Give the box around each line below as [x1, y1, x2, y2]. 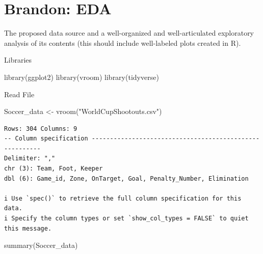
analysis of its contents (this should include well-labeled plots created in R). [4, 37, 241, 48]
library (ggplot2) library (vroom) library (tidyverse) [4, 71, 159, 82]
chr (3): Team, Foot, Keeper [4, 165, 103, 173]
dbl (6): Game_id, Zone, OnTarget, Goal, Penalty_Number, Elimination [4, 175, 249, 182]
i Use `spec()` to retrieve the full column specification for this [4, 194, 242, 202]
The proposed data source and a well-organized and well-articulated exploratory [4, 27, 254, 38]
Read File [4, 89, 35, 99]
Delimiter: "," [4, 155, 56, 162]
